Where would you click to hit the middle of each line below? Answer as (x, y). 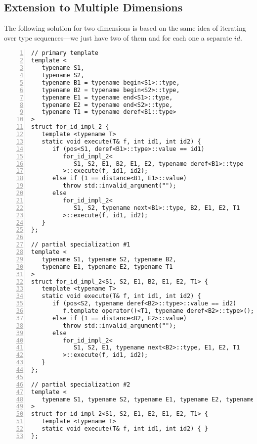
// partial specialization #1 (81, 245)
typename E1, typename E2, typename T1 (107, 267)
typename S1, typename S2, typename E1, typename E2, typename (148, 399)
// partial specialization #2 (81, 384)
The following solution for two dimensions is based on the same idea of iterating (125, 28)
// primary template (65, 53)
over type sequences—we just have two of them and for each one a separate (118, 37)
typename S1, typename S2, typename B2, (109, 259)
